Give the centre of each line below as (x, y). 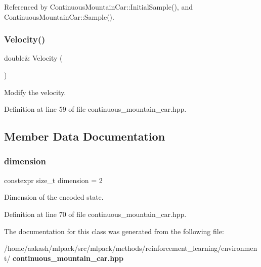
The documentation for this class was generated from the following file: (114, 231)
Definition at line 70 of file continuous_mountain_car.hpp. (95, 214)
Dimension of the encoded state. (54, 197)
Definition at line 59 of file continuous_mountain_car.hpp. (95, 109)
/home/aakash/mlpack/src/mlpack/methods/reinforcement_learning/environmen (131, 248)
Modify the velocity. (35, 92)
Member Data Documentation (85, 136)
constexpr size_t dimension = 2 (53, 180)
